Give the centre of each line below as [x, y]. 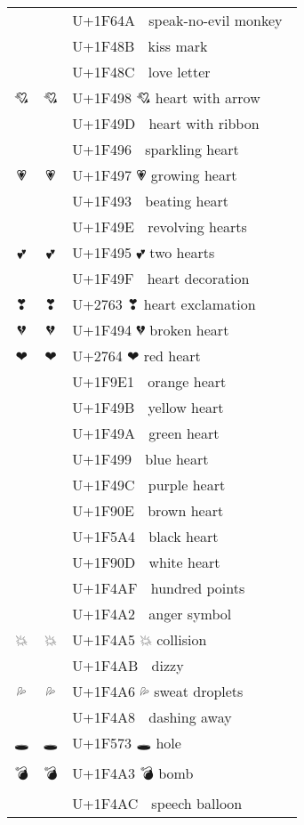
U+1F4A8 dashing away [152, 717]
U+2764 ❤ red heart [136, 356]
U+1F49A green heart [146, 433]
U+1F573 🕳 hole [127, 743]
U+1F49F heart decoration [161, 278]
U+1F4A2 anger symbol [152, 614]
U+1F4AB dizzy [128, 665]
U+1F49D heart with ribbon [166, 123]
